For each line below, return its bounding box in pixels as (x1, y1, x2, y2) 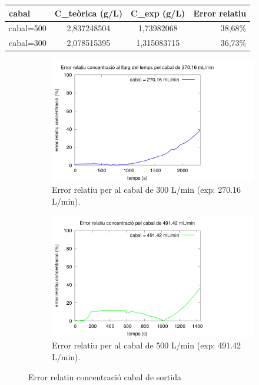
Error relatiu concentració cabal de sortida (28, 370, 181, 383)
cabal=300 (9, 37, 47, 49)
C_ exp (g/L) (131, 6, 185, 19)
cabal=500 (9, 22, 47, 34)
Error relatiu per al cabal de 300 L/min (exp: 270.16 (52, 183, 241, 196)
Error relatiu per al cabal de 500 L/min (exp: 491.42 (52, 339, 241, 351)
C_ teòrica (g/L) (54, 6, 123, 19)
